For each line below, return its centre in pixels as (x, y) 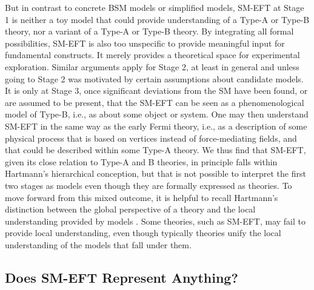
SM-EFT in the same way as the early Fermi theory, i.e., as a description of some (156, 126)
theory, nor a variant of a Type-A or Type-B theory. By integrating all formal (149, 31)
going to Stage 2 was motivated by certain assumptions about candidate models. (154, 78)
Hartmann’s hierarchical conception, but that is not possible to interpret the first (155, 173)
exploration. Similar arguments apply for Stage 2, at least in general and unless (152, 66)
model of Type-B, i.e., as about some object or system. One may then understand (157, 114)
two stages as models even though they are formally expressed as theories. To (149, 185)
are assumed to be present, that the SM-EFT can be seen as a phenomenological (155, 102)
